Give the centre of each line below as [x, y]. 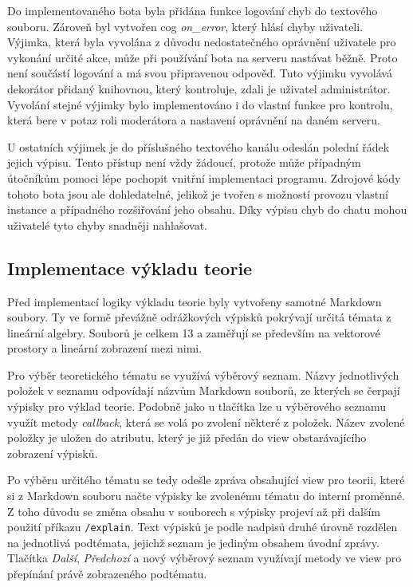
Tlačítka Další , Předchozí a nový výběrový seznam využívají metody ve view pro [205, 558]
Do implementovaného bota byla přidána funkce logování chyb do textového [193, 10]
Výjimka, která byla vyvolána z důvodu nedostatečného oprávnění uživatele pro [202, 42]
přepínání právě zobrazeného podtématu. [107, 574]
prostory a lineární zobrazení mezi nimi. [105, 348]
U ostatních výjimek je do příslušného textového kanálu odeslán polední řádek [199, 146]
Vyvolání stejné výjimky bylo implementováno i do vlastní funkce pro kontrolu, [200, 104]
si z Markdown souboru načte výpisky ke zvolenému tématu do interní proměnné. [206, 496]
